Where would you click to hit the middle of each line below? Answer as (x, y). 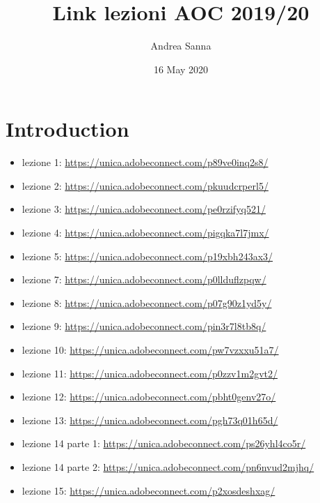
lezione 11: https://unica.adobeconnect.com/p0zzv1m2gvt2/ (150, 373)
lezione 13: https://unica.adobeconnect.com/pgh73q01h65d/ (150, 420)
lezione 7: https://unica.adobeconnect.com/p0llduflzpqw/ (144, 279)
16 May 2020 (181, 69)
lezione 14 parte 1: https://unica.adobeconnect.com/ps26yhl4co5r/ (164, 443)
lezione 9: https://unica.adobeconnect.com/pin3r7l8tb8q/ (144, 326)
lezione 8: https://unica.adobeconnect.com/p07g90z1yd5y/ (147, 302)
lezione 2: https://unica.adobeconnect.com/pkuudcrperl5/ (145, 185)
